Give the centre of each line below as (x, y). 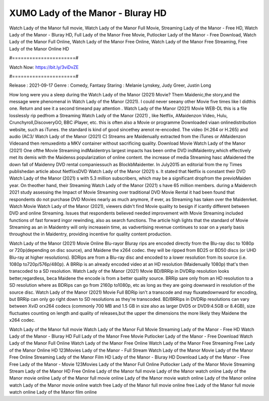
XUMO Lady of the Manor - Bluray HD (88, 13)
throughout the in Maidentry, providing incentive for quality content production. (90, 234)
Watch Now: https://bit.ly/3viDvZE (44, 67)
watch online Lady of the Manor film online (53, 392)
